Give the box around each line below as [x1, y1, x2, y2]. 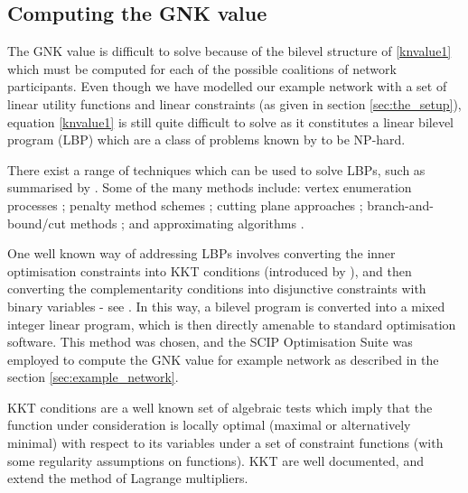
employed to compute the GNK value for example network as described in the [7, 349, 439, 368]
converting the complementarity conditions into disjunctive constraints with [7, 279, 426, 298]
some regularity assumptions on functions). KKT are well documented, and [7, 451, 424, 470]
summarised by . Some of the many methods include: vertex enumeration [7, 178, 412, 197]
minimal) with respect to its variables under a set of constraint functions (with [7, 433, 444, 452]
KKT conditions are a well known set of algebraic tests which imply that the [7, 397, 433, 416]
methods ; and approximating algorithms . [70, 213, 304, 232]
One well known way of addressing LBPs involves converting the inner [7, 244, 396, 263]
